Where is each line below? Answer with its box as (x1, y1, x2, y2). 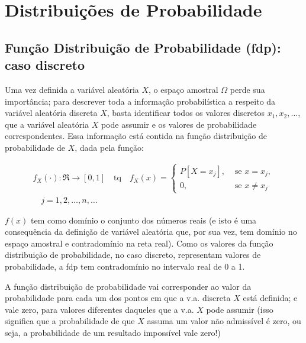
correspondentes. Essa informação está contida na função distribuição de (5, 130, 267, 142)
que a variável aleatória (5, 118, 89, 130)
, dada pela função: (75, 141, 144, 153)
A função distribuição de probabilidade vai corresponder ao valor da (5, 280, 252, 292)
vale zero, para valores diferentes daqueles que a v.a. (5, 303, 194, 315)
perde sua (230, 83, 265, 95)
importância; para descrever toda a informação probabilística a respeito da (5, 95, 276, 107)
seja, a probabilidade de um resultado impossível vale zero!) (5, 326, 221, 338)
